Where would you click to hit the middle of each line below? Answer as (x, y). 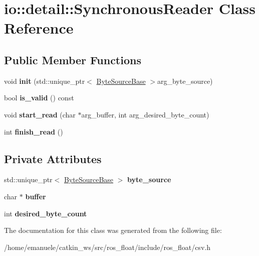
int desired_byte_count (46, 213)
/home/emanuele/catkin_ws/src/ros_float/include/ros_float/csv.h (107, 247)
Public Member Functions (73, 59)
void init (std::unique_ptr (45, 81)
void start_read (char (40, 114)
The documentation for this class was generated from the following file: (113, 230)
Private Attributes (53, 158)
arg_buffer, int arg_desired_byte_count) (145, 114)
